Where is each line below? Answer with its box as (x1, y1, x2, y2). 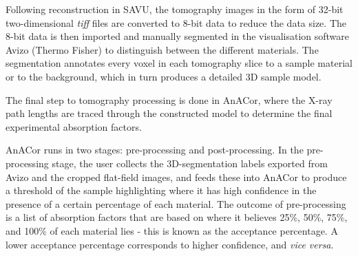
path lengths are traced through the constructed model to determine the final (6, 106, 333, 120)
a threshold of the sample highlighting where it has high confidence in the (6, 183, 317, 198)
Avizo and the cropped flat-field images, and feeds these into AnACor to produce (6, 169, 347, 184)
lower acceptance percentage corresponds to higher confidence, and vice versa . (6, 237, 334, 251)
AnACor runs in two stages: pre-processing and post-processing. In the (6, 142, 304, 157)
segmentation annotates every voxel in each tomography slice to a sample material (6, 56, 352, 70)
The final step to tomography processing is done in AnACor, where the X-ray (6, 92, 333, 107)
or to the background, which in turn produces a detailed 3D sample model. (6, 69, 322, 83)
